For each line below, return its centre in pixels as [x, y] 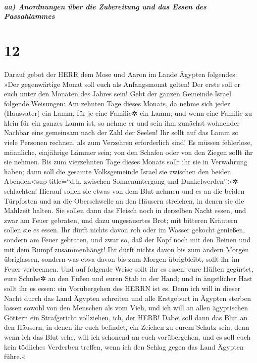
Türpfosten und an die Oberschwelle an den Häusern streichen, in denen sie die [124, 200]
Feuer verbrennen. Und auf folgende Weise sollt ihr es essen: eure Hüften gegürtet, [129, 268]
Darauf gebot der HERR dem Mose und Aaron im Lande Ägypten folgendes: [121, 74]
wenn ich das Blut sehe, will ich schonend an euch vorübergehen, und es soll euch [127, 336]
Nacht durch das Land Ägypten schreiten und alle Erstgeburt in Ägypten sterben [128, 298]
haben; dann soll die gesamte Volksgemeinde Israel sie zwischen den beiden [118, 171]
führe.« [15, 356]
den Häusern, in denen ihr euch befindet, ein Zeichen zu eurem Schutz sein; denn [127, 327]
